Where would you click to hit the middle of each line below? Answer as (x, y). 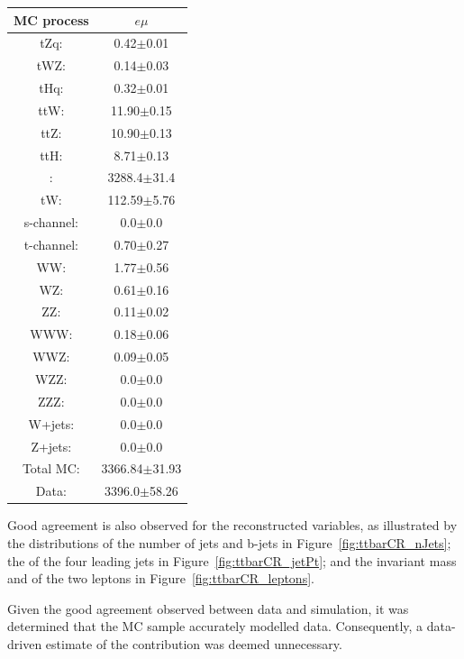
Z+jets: (51, 446)
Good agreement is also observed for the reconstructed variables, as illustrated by (232, 525)
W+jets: (51, 423)
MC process (51, 19)
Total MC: (51, 468)
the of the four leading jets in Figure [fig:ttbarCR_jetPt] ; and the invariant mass (232, 560)
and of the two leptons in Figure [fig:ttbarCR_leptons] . (161, 578)
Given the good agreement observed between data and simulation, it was (208, 608)
